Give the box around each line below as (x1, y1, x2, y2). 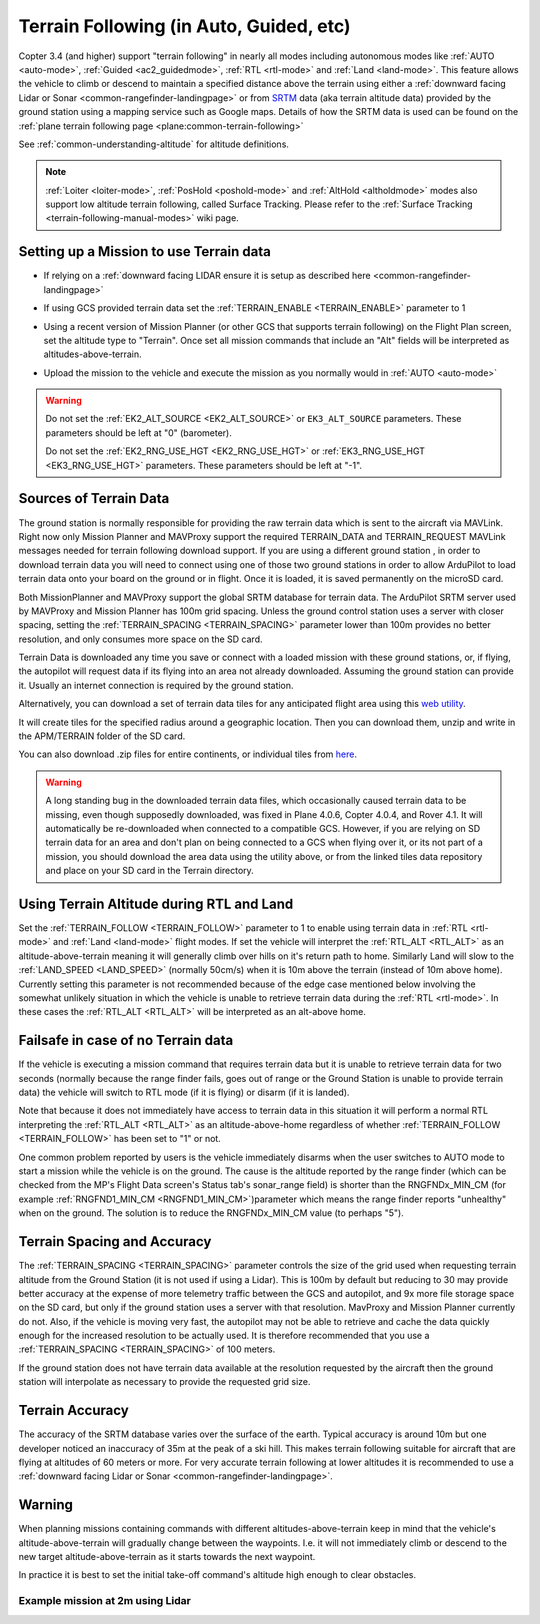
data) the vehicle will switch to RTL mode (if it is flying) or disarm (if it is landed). (18, 1086, 350, 1099)
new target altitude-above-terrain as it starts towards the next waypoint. (18, 1551, 316, 1563)
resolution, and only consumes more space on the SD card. (18, 633, 263, 645)
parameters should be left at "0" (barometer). (45, 426, 232, 439)
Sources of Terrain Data (18, 490, 170, 507)
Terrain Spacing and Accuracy (18, 1233, 212, 1250)
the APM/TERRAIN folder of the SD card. (18, 730, 186, 742)
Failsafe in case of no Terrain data (18, 1032, 234, 1049)
